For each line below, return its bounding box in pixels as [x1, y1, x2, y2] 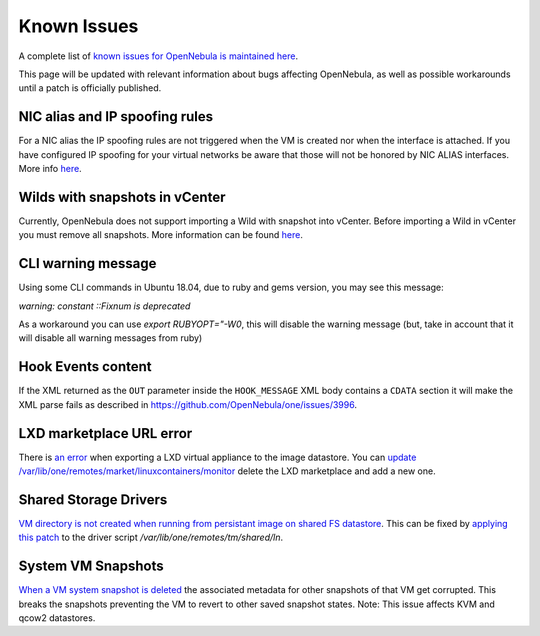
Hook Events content [18, 358, 152, 375]
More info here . [18, 163, 82, 175]
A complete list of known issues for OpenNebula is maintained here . [18, 50, 299, 62]
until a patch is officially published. [18, 82, 162, 94]
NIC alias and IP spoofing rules [18, 108, 214, 125]
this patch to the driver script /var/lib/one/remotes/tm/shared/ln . [18, 531, 284, 544]
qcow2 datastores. [18, 611, 96, 624]
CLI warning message [18, 255, 157, 272]
